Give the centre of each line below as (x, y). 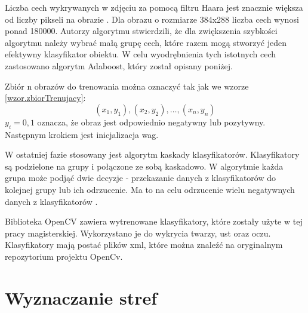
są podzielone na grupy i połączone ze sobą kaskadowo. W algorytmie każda (144, 166)
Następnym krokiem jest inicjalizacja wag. (82, 134)
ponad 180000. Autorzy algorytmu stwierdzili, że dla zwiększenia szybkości (141, 31)
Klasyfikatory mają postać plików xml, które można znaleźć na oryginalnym (144, 245)
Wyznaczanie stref (81, 297)
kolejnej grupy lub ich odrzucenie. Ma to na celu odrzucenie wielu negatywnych (150, 189)
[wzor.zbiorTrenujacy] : (45, 98)
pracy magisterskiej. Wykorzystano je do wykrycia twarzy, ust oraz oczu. (138, 233)
